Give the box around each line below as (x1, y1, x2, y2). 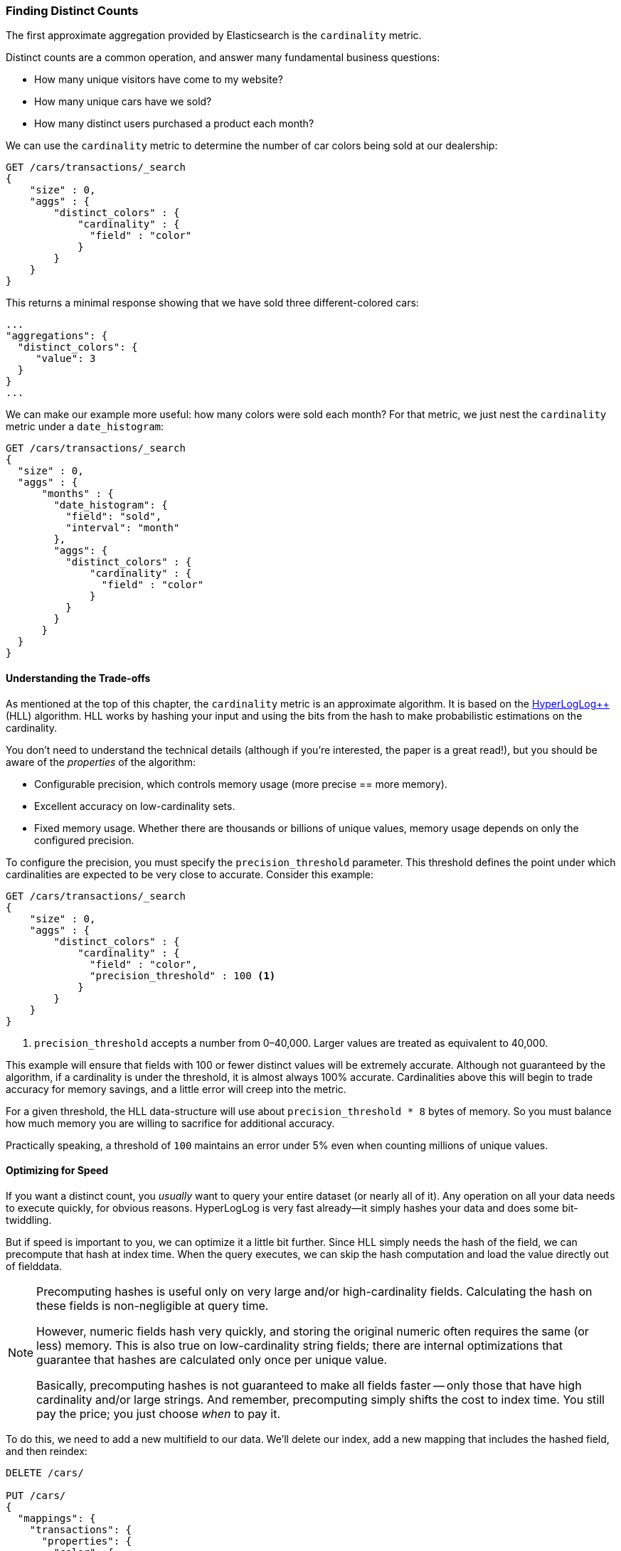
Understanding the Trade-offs (6, 671, 151, 684)
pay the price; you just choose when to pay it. (36, 1406, 281, 1421)
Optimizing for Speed (6, 1164, 109, 1177)
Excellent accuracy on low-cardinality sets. (34, 799, 235, 812)
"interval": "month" (65, 522, 180, 534)
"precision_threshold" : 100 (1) (90, 969, 276, 981)
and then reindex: (6, 1444, 87, 1457)
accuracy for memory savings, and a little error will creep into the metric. (6, 1082, 346, 1095)
